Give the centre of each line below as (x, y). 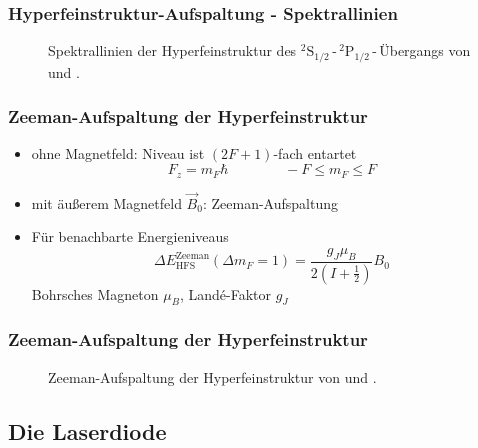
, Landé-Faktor (225, 293)
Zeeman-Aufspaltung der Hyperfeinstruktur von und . (212, 376)
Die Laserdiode (87, 430)
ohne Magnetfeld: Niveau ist (118, 153)
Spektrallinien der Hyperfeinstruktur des (172, 50)
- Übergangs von (421, 50)
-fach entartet (315, 153)
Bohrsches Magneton (95, 293)
